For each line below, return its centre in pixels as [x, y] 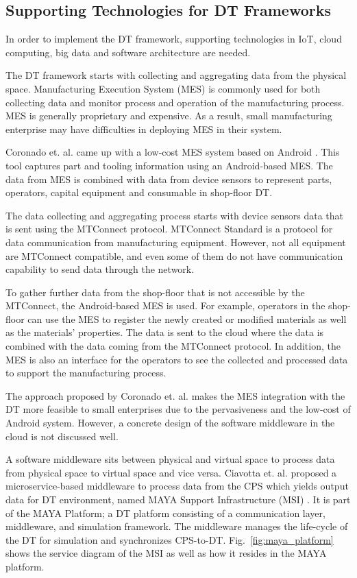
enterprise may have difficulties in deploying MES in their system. [144, 129]
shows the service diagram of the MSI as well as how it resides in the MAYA [166, 553]
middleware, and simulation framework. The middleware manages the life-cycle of [177, 526]
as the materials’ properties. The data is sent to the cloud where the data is [165, 332]
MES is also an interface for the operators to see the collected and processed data [177, 359]
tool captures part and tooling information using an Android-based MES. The [169, 165]
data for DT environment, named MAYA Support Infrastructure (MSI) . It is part [178, 499]
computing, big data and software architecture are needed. [128, 52]
